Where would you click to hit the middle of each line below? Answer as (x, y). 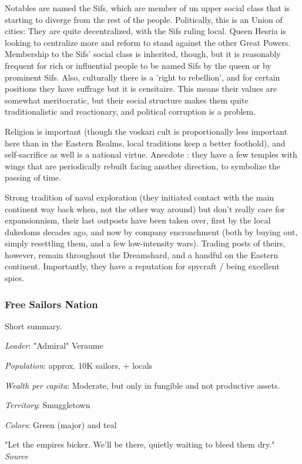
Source (16, 456)
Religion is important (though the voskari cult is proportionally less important (146, 131)
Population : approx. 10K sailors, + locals (79, 365)
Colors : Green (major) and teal (61, 424)
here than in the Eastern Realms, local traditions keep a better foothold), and (145, 143)
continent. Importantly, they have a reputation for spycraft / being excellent (142, 266)
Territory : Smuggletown (48, 405)
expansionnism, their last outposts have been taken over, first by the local (138, 220)
